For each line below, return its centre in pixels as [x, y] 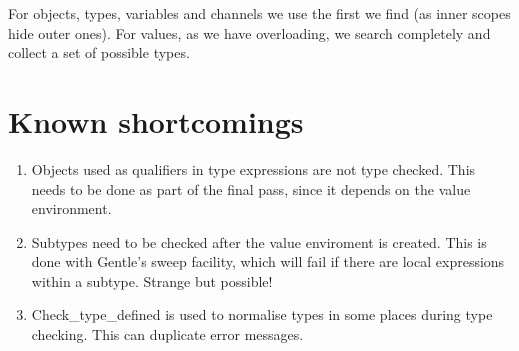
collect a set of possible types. [99, 52]
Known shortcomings [156, 120]
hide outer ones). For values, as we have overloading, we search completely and [249, 32]
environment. [71, 208]
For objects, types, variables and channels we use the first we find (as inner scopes [259, 13]
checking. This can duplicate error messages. [167, 334]
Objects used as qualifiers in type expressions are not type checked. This [253, 168]
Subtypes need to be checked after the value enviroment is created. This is [259, 241]
